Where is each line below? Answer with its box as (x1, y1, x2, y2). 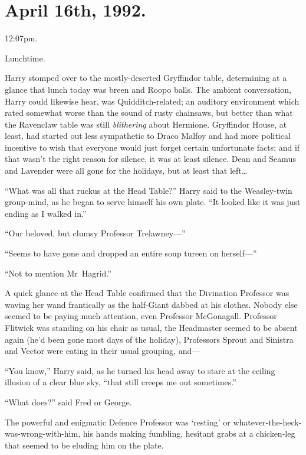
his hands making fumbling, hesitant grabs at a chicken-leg (83, 427, 295, 440)
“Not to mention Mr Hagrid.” (5, 266, 111, 279)
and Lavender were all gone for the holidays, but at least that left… (5, 164, 248, 177)
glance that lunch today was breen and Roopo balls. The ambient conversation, (5, 83, 291, 95)
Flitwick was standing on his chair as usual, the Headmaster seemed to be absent (5, 321, 298, 333)
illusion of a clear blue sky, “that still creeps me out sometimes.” (5, 376, 236, 388)
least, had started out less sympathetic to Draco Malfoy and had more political (5, 129, 291, 142)
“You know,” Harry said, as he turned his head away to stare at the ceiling (5, 364, 275, 376)
